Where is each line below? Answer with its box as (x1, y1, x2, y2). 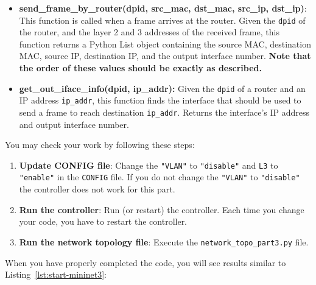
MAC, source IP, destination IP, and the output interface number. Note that (19, 49, 311, 62)
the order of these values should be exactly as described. (19, 62, 262, 74)
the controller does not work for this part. (19, 183, 175, 195)
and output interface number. (19, 118, 129, 130)
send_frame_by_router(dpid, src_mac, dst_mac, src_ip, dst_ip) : (19, 2, 307, 14)
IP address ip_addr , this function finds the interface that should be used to (19, 94, 301, 107)
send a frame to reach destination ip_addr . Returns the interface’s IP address (19, 105, 310, 118)
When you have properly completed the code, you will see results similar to (5, 256, 286, 269)
